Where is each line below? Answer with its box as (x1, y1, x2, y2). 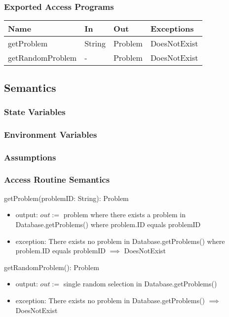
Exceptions (150, 23, 194, 35)
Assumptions (4, 151, 56, 163)
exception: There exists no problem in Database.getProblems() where (15, 236, 225, 246)
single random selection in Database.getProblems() (63, 278, 217, 289)
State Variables (4, 105, 66, 118)
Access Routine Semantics (4, 173, 110, 186)
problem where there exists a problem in (63, 209, 186, 220)
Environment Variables (4, 128, 97, 140)
